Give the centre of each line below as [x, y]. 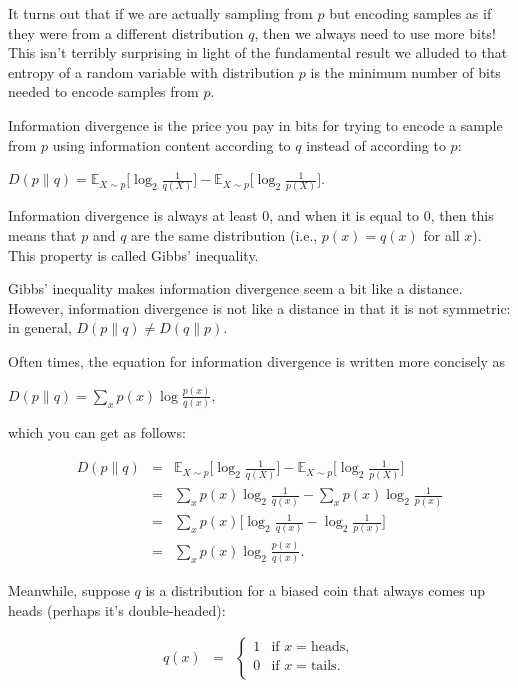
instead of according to [376, 144]
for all [441, 235]
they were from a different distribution [126, 32]
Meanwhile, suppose [69, 590]
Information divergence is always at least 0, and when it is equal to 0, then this [251, 215]
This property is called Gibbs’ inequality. [133, 254]
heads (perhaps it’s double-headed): [117, 609]
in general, [40, 327]
